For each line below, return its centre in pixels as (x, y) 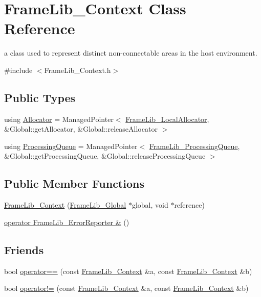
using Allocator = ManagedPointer (59, 119)
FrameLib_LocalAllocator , (167, 119)
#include (18, 70)
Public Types (40, 97)
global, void (150, 205)
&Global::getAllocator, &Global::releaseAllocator (81, 129)
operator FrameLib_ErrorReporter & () (67, 222)
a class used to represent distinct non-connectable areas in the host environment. (131, 53)
